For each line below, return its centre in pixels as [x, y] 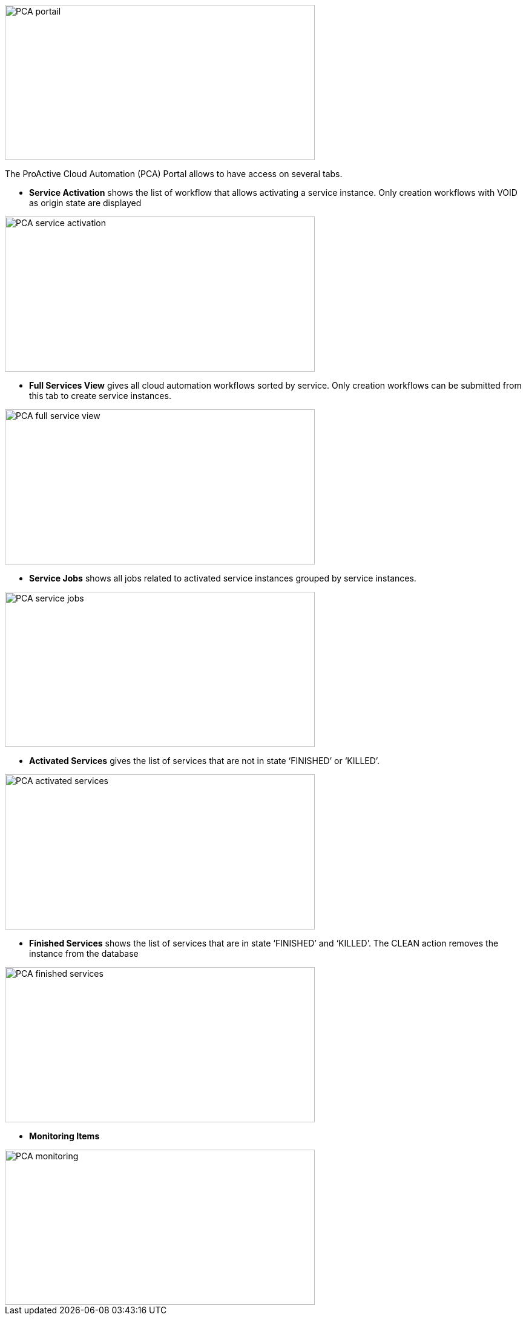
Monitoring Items [64, 1136]
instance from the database [84, 953]
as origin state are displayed [85, 203]
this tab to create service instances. [100, 396]
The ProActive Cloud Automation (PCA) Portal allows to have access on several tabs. [174, 174]
